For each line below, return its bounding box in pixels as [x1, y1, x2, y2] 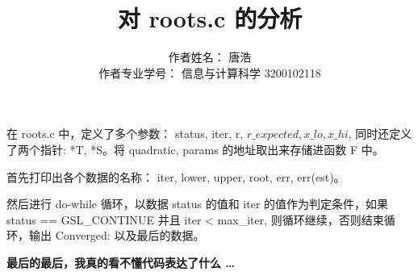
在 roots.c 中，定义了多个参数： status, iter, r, [6, 125, 244, 142]
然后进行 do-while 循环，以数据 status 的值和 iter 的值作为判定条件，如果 [6, 195, 389, 212]
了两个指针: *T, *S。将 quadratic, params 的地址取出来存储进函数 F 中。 [6, 140, 384, 157]
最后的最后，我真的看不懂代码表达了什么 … [6, 253, 236, 270]
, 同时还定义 [348, 125, 412, 142]
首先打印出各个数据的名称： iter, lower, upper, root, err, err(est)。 [6, 168, 345, 185]
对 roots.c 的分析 [117, 2, 303, 35]
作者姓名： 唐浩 [168, 48, 252, 65]
